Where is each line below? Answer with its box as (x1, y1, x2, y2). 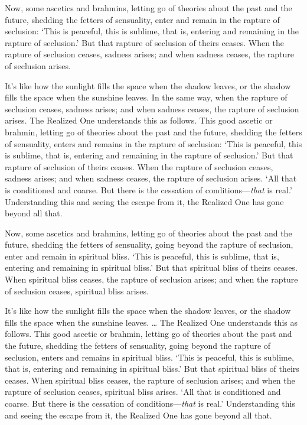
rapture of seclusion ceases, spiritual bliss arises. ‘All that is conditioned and (5, 385, 281, 398)
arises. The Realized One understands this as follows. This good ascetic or (5, 114, 273, 126)
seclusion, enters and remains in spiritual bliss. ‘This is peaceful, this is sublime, (5, 351, 294, 363)
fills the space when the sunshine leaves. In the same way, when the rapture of (5, 91, 288, 103)
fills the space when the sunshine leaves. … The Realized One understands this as (5, 316, 298, 328)
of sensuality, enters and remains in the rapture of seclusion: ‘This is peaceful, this (5, 137, 302, 150)
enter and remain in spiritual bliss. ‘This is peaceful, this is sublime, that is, (5, 249, 279, 262)
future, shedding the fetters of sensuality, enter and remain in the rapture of (5, 13, 280, 25)
